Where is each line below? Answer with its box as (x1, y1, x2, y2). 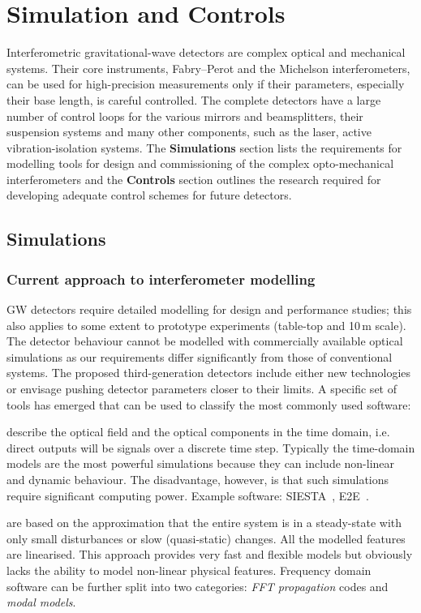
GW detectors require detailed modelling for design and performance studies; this (6, 301, 412, 318)
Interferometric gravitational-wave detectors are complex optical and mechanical (6, 44, 406, 61)
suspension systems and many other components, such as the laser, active (6, 123, 372, 140)
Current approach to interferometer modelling (6, 268, 316, 289)
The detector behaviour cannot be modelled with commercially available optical (6, 332, 403, 349)
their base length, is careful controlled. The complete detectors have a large (6, 91, 381, 108)
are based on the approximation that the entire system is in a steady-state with (6, 514, 402, 531)
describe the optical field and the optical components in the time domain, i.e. (6, 423, 390, 440)
